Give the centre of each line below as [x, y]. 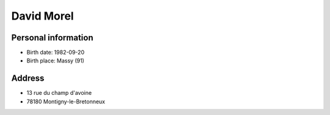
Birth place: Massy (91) [56, 61]
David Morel [42, 16]
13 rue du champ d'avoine [59, 93]
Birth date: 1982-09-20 [56, 53]
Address [28, 79]
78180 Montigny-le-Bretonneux [66, 102]
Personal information [53, 38]
